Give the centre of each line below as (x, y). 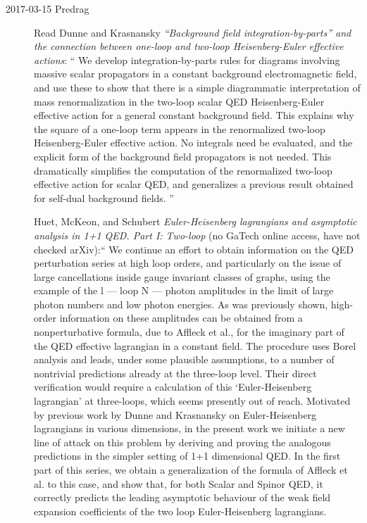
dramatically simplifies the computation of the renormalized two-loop (183, 170)
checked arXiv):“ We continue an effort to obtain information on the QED (194, 249)
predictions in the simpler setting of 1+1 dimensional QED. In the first (187, 456)
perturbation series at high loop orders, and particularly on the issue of (188, 263)
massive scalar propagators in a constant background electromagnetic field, (195, 74)
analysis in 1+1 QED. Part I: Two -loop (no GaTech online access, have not (197, 235)
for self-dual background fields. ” (104, 197)
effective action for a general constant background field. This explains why (194, 115)
